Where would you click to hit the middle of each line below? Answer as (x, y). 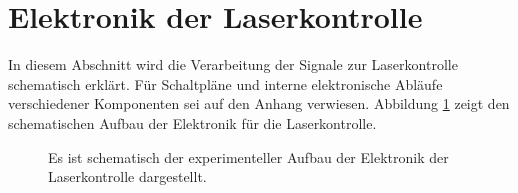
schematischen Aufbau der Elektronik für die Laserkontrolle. (192, 122)
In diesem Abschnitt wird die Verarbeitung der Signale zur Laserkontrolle (233, 64)
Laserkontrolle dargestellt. (127, 176)
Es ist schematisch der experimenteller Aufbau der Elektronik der (248, 156)
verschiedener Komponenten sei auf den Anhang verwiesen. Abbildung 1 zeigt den (259, 103)
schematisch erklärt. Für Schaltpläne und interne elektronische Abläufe (225, 83)
